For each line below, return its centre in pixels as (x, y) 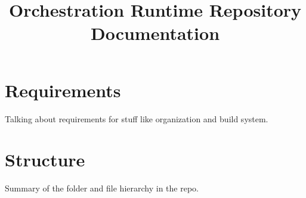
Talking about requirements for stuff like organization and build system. (137, 118)
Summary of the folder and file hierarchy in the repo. (102, 188)
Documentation (155, 33)
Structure (45, 160)
